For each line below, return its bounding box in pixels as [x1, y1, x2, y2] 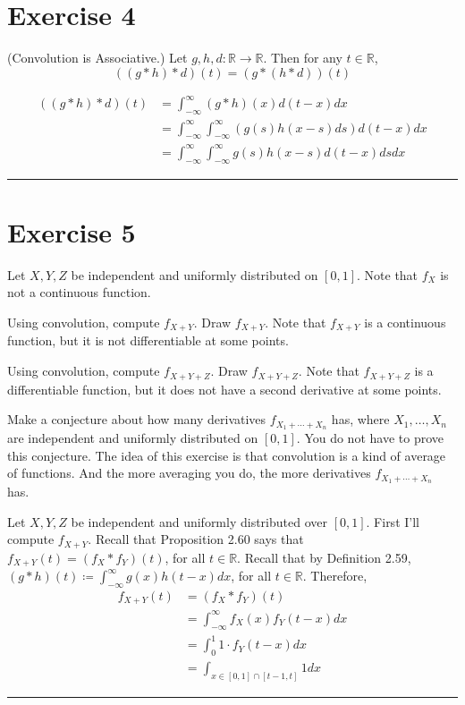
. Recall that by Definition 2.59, [237, 548, 411, 566]
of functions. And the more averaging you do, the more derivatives [7, 463, 371, 482]
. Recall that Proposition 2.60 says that [88, 530, 304, 548]
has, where [331, 410, 390, 429]
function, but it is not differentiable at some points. [7, 331, 289, 350]
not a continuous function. [7, 283, 151, 302]
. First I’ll [366, 512, 419, 531]
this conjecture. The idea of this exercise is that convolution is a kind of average [7, 446, 446, 464]
